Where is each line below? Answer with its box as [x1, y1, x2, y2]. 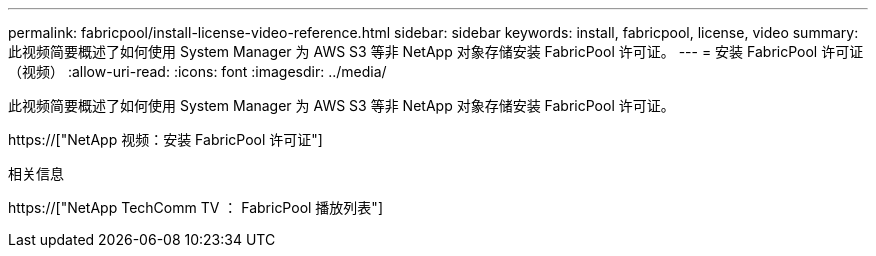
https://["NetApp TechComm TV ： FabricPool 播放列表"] [8, 199, 383, 216]
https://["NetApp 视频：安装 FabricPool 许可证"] [8, 131, 323, 148]
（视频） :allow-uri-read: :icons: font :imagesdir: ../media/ [8, 63, 387, 80]
